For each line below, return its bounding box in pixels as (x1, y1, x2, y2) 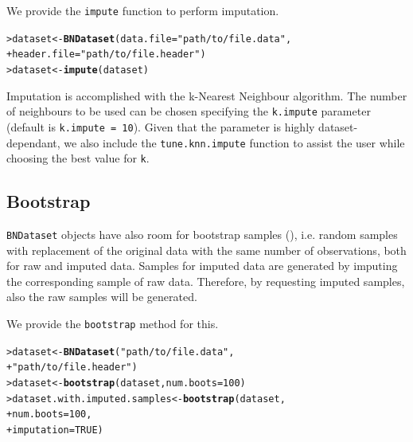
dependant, (6, 134, 60, 151)
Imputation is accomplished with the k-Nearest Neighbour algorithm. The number (6, 87, 407, 104)
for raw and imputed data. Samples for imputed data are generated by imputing (6, 257, 398, 274)
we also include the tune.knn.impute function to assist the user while (64, 134, 405, 151)
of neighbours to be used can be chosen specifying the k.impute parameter (6, 103, 371, 119)
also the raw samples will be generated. (6, 288, 197, 305)
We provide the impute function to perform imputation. (6, 2, 279, 18)
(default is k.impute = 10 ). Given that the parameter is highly (6, 118, 315, 135)
